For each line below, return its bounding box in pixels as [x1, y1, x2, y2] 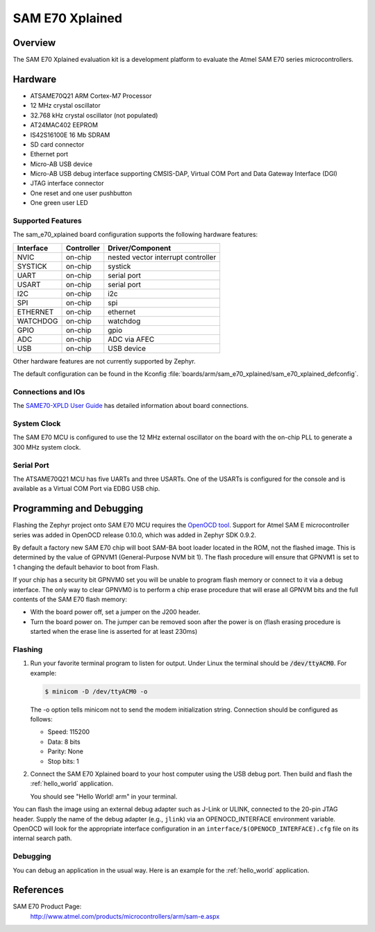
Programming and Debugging [12, 502, 144, 514]
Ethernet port [30, 150, 69, 158]
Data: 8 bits [47, 737, 81, 746]
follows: [30, 715, 53, 723]
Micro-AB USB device [30, 160, 93, 168]
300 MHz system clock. [12, 443, 81, 451]
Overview [12, 37, 56, 49]
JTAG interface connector [30, 179, 104, 188]
